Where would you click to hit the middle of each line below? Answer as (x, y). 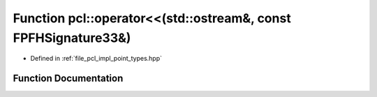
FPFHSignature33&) (72, 38)
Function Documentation (68, 79)
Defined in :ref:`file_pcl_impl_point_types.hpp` (96, 59)
